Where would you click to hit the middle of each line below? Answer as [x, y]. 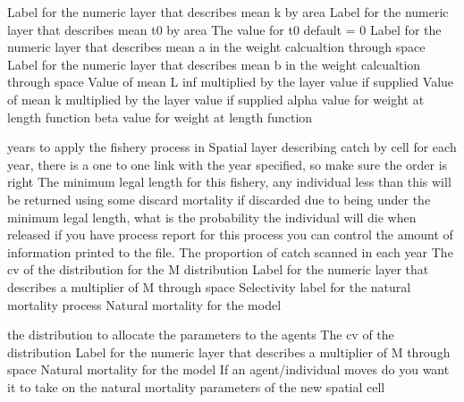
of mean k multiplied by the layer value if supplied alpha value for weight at [216, 99]
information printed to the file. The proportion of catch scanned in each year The [230, 251]
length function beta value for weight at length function [160, 117]
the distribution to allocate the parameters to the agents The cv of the [201, 335]
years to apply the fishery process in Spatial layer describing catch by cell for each [232, 147]
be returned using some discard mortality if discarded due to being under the [219, 199]
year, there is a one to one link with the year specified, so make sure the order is [228, 164]
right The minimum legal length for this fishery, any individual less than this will [229, 182]
